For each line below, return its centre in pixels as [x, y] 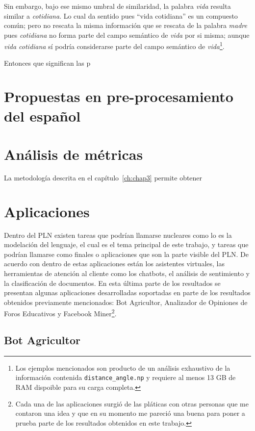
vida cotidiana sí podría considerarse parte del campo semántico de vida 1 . [114, 46]
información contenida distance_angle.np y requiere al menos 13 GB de [126, 377]
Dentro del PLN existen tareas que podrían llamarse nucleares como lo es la [118, 235]
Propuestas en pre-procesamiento [119, 96]
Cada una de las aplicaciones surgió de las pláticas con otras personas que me [132, 403]
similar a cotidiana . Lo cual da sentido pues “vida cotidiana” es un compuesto [121, 15]
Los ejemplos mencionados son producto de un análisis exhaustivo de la [123, 368]
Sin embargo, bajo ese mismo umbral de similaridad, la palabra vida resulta [117, 6]
